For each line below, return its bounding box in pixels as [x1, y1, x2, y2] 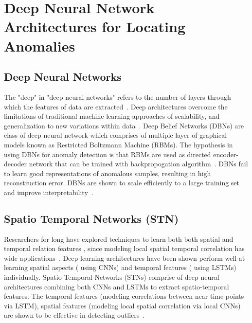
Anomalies [4, 36, 75, 55]
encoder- [213, 149, 239, 159]
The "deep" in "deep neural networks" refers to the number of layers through [4, 91, 231, 102]
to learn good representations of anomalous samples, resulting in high [4, 168, 211, 178]
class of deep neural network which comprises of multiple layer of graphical [4, 130, 227, 140]
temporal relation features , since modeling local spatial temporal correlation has [4, 243, 245, 253]
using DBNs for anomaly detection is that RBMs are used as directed [4, 149, 211, 159]
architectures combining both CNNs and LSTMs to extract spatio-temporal [4, 281, 229, 291]
